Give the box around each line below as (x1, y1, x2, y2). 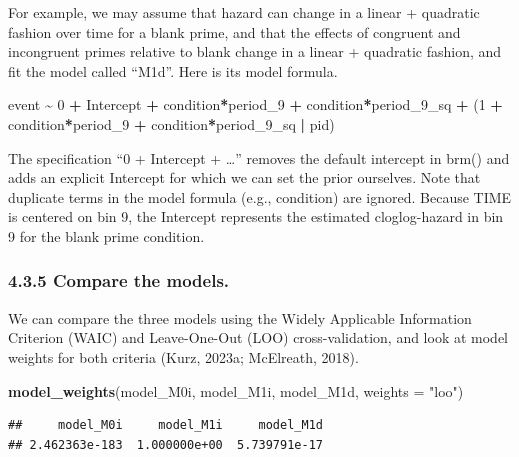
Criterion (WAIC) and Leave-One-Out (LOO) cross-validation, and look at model (8, 327, 509, 348)
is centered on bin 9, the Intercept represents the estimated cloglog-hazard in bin (8, 206, 504, 227)
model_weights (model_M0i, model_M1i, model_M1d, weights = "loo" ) (8, 380, 464, 401)
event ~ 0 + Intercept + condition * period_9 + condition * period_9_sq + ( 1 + (8, 94, 503, 115)
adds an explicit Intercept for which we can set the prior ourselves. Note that (8, 167, 481, 188)
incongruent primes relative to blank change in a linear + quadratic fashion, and (8, 41, 502, 62)
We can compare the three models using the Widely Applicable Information (8, 307, 472, 328)
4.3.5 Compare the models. (8, 268, 230, 293)
